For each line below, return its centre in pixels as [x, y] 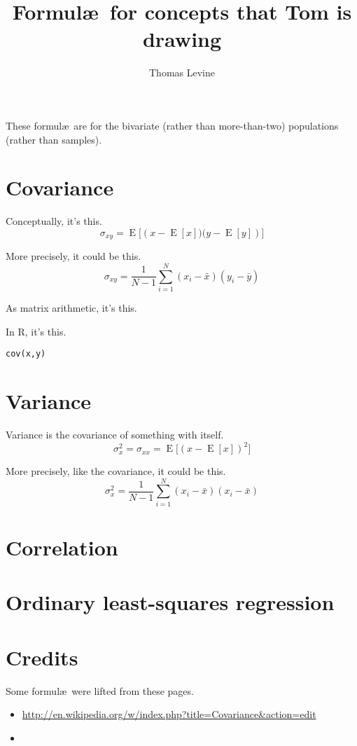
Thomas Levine [182, 72]
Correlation [62, 547]
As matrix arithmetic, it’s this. [71, 307]
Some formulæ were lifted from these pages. [100, 690]
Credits [42, 657]
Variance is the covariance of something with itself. [115, 434]
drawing [182, 39]
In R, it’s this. [36, 331]
